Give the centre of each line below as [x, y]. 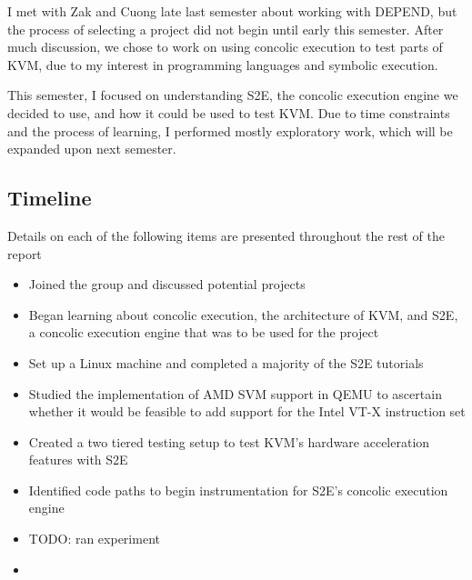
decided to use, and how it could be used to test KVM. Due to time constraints [229, 112]
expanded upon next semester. [92, 149]
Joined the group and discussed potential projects [167, 284]
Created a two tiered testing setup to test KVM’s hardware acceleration [229, 441]
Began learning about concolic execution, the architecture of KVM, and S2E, [243, 314]
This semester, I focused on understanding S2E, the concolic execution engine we [233, 95]
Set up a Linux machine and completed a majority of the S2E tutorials [226, 362]
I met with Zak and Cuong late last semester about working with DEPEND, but [232, 11]
